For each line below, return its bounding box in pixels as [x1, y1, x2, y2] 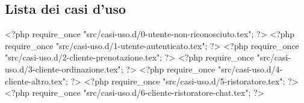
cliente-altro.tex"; [5, 74, 68, 87]
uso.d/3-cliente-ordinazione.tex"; [5, 62, 123, 75]
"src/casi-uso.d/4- [217, 62, 283, 75]
